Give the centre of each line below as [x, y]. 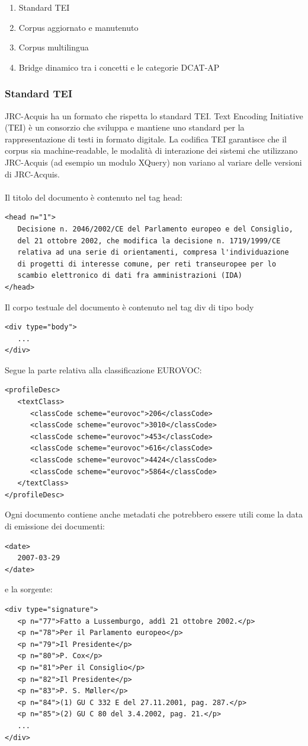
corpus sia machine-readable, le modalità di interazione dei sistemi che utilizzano [151, 150]
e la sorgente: [29, 589]
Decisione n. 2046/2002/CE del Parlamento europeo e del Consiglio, [155, 229]
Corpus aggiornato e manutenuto [78, 27]
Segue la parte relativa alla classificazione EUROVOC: [103, 369]
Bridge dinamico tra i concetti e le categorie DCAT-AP [119, 67]
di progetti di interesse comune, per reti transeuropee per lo [147, 264]
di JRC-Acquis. [33, 174]
